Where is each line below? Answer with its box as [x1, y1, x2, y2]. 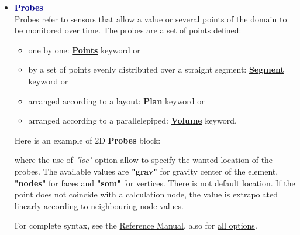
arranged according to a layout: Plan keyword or [28, 94, 205, 107]
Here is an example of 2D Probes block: [14, 134, 161, 146]
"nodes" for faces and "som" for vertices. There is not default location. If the [14, 176, 295, 189]
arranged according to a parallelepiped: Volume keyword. [28, 114, 237, 127]
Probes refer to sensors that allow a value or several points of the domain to [14, 12, 287, 25]
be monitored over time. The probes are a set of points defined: [14, 24, 242, 36]
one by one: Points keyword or [28, 43, 140, 56]
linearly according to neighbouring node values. [14, 199, 184, 212]
